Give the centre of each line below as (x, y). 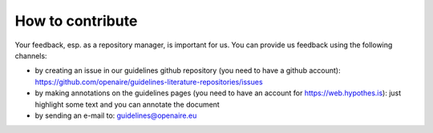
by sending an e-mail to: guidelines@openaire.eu (116, 115)
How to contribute (76, 21)
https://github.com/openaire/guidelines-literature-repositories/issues (149, 82)
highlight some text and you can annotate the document (127, 104)
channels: (31, 55)
